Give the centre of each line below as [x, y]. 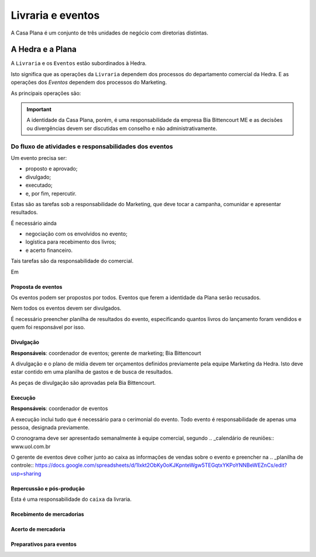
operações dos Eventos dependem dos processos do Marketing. [89, 83]
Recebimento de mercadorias [47, 514]
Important [39, 110]
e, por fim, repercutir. [51, 193]
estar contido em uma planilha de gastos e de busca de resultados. [92, 372]
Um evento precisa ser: [39, 158]
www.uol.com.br [31, 446]
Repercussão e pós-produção [48, 488]
